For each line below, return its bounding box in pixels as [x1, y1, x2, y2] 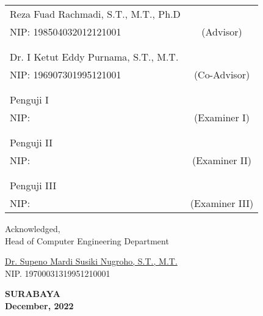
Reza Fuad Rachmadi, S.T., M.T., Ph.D [10, 7, 181, 21]
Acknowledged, [5, 222, 60, 235]
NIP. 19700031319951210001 [5, 266, 110, 279]
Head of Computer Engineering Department [5, 234, 169, 247]
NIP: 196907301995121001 [10, 67, 121, 81]
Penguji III [10, 178, 57, 192]
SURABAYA [5, 287, 60, 300]
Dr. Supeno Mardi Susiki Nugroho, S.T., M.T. [5, 255, 178, 268]
